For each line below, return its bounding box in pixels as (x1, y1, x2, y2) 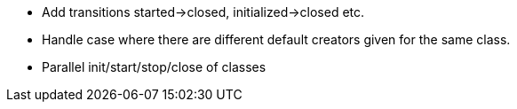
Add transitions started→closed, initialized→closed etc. (42, 4, 365, 19)
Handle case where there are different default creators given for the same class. (42, 32, 511, 47)
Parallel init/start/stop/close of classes (42, 59, 266, 74)
